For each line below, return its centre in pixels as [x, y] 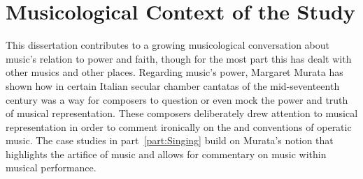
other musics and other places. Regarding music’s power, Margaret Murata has [175, 72]
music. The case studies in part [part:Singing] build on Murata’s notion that [170, 140]
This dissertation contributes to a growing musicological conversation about [168, 45]
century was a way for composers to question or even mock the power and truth [177, 99]
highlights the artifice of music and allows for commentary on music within [166, 154]
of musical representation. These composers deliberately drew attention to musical [182, 113]
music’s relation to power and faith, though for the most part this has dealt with [179, 58]
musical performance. [51, 168]
